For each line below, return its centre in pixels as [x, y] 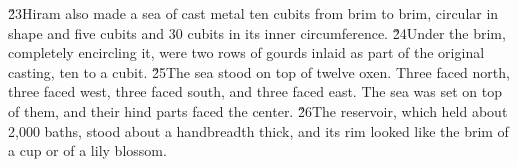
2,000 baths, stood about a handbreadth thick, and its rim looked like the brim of [258, 130]
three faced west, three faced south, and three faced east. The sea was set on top [255, 91]
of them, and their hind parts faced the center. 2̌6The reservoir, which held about [258, 110]
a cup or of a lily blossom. [87, 150]
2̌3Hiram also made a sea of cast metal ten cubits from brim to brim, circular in [253, 13]
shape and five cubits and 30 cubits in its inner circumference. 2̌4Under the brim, [257, 32]
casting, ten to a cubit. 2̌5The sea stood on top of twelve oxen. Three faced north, [259, 71]
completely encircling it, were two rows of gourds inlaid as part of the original [246, 52]
